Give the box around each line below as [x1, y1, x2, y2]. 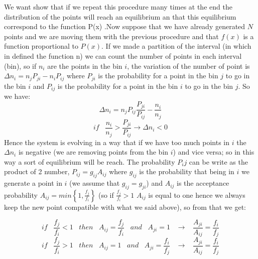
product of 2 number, [4, 166, 70, 177]
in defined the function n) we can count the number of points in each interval [4, 50, 242, 61]
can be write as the [189, 156, 248, 167]
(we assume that [69, 178, 120, 188]
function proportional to [4, 41, 78, 51]
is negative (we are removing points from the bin [18, 147, 169, 157]
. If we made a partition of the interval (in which [101, 41, 251, 51]
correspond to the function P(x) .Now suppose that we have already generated [4, 21, 245, 32]
